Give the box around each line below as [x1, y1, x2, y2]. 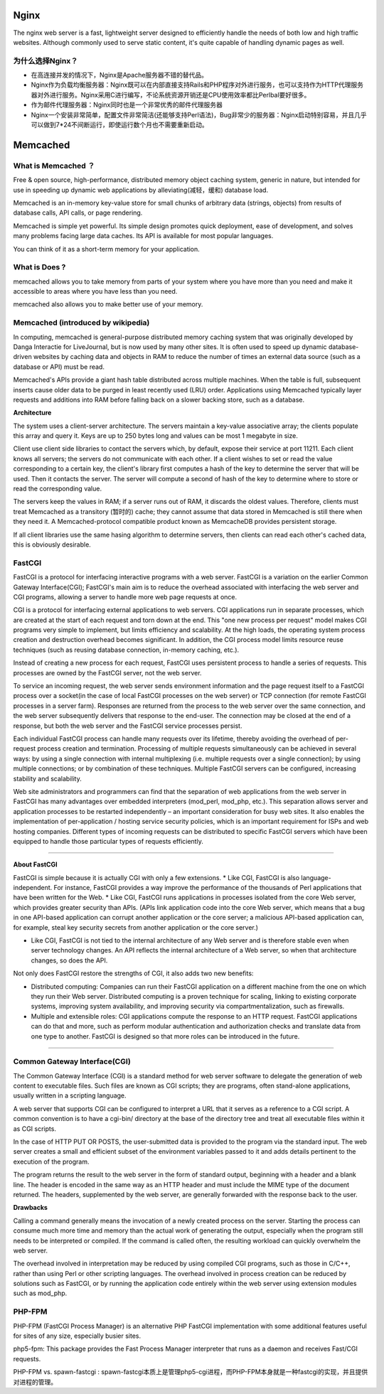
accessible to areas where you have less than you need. [13, 287, 178, 296]
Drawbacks [13, 1203, 48, 1212]
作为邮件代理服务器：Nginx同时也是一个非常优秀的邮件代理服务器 [31, 100, 223, 109]
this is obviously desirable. [13, 540, 92, 549]
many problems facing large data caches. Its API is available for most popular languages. [13, 232, 274, 240]
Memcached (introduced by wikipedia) [13, 318, 150, 328]
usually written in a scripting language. [13, 1091, 127, 1100]
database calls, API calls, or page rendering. [13, 208, 143, 217]
